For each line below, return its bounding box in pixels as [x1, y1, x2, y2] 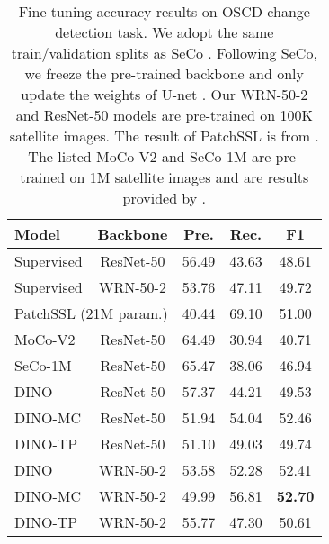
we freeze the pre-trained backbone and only [24, 63, 304, 84]
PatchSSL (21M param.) [14, 303, 168, 323]
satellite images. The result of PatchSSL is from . [9, 125, 319, 146]
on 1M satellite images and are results [69, 167, 309, 187]
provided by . [122, 187, 207, 208]
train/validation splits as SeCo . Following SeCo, [11, 42, 317, 63]
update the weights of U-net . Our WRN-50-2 [21, 84, 308, 104]
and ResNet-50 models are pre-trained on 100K [15, 104, 313, 125]
